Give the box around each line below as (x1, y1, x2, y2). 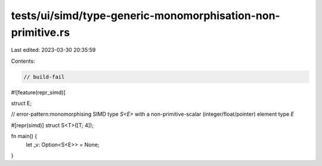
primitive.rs (11, 26, 70, 39)
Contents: (11, 57, 35, 64)
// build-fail (23, 73, 65, 80)
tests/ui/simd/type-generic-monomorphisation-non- (11, 9, 280, 22)
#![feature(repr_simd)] (11, 88, 66, 96)
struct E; (11, 100, 32, 107)
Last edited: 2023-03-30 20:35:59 (11, 47, 96, 54)
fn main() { (11, 133, 38, 140)
